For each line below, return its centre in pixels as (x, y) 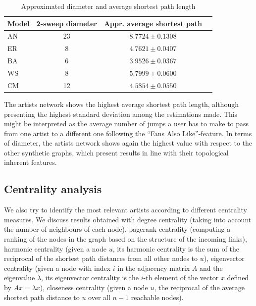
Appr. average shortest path (153, 23)
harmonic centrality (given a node (55, 248)
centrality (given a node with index (57, 268)
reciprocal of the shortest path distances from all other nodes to (101, 258)
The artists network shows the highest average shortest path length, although (121, 104)
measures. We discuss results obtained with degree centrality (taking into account (128, 219)
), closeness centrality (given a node (94, 287)
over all (99, 297)
